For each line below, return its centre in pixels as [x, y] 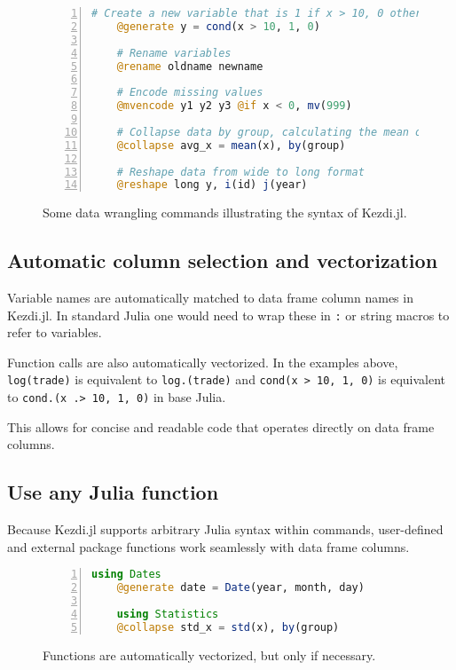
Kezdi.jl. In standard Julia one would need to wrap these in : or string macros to [228, 315]
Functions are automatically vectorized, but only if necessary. [209, 654]
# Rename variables [174, 53]
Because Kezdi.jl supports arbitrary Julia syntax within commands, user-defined [225, 529]
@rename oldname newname [190, 66]
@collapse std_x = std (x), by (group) [228, 627]
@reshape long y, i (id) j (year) [212, 185]
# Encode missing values [190, 93]
